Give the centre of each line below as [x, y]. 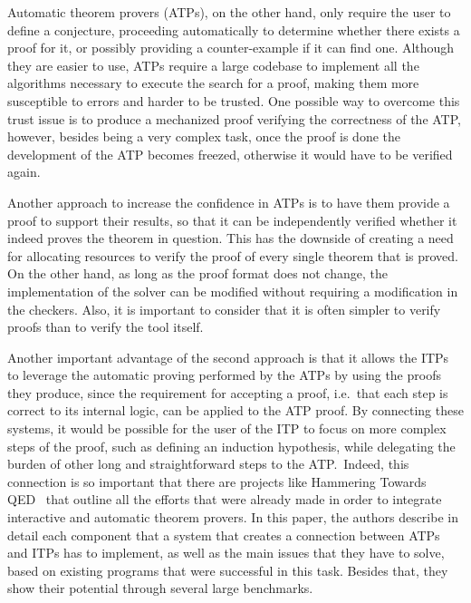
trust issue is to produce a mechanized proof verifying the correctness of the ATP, [234, 118]
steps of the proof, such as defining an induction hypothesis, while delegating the [231, 446]
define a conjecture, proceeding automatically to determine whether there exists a [234, 29]
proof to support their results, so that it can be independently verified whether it [232, 220]
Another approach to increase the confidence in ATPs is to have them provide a [229, 202]
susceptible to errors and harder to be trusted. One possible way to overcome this [234, 100]
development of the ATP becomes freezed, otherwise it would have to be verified [230, 154]
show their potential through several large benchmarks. [160, 588]
